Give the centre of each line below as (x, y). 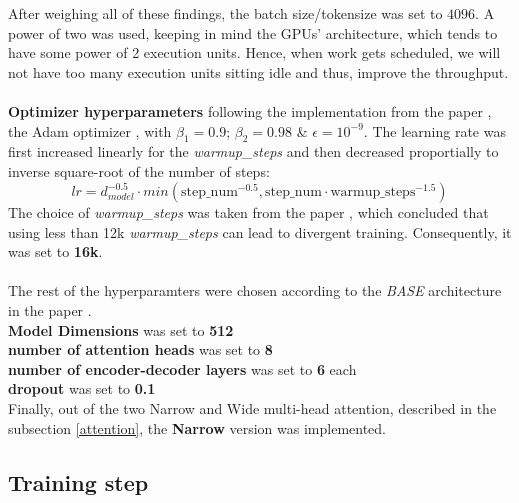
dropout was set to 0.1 (82, 388)
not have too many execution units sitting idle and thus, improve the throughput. (258, 71)
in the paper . (50, 310)
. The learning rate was (434, 130)
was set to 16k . (55, 251)
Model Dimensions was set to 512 (121, 329)
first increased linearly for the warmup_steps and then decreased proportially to (253, 151)
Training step (78, 481)
